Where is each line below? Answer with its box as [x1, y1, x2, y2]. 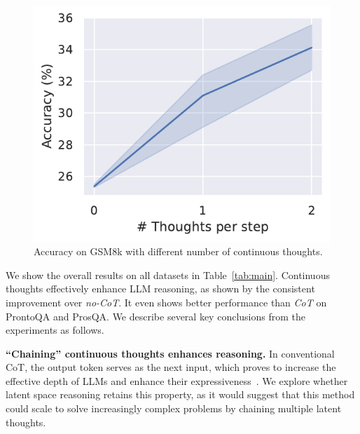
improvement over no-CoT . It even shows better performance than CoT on [6, 294, 327, 309]
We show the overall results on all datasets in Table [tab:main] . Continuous [6, 267, 330, 282]
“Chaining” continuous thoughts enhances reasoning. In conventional [6, 346, 335, 360]
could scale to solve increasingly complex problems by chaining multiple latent [6, 401, 342, 416]
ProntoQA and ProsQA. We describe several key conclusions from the [6, 308, 305, 323]
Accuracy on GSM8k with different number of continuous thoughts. [34, 244, 323, 259]
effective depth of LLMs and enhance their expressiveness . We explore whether [6, 373, 348, 388]
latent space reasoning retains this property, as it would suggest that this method [6, 387, 355, 402]
